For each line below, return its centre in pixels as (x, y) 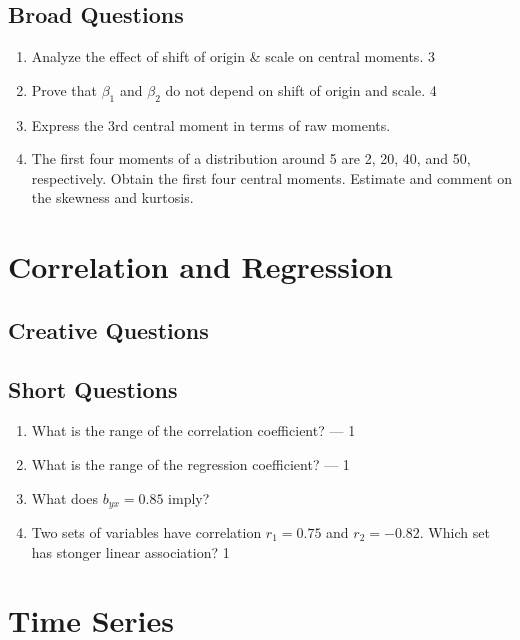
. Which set (454, 531)
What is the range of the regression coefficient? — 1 (190, 463)
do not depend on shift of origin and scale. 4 (301, 89)
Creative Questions (108, 329)
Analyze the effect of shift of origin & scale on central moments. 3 (233, 56)
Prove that (64, 89)
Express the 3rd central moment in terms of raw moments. (211, 124)
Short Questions (93, 388)
